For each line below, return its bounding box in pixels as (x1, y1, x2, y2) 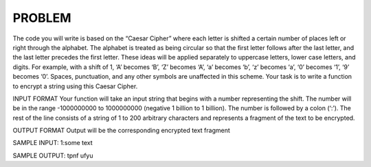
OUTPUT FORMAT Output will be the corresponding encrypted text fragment (12, 127, 230, 135)
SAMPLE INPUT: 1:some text (12, 139, 93, 147)
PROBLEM (12, 10, 71, 25)
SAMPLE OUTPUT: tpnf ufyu (12, 151, 93, 159)
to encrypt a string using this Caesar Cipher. (12, 82, 138, 90)
